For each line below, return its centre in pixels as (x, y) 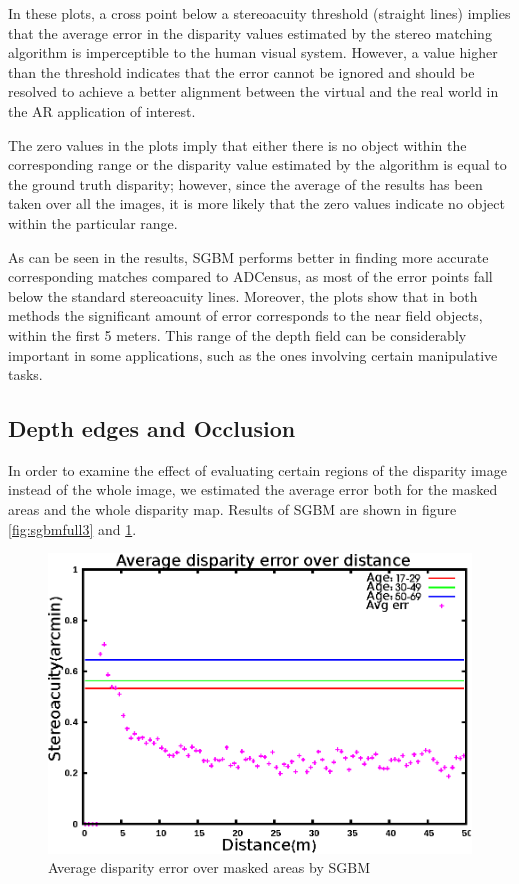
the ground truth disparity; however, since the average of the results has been (245, 183)
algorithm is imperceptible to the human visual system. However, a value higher (253, 52)
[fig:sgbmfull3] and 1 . (72, 528)
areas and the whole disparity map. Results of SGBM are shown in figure (232, 509)
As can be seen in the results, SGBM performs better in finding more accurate (248, 256)
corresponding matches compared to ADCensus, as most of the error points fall (250, 276)
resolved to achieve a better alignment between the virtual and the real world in (253, 91)
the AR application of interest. (102, 110)
